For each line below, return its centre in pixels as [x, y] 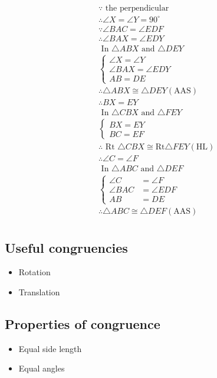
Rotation [34, 272]
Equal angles [42, 368]
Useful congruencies [66, 247]
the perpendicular [137, 9]
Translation [39, 291]
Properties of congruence [83, 323]
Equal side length [50, 348]
